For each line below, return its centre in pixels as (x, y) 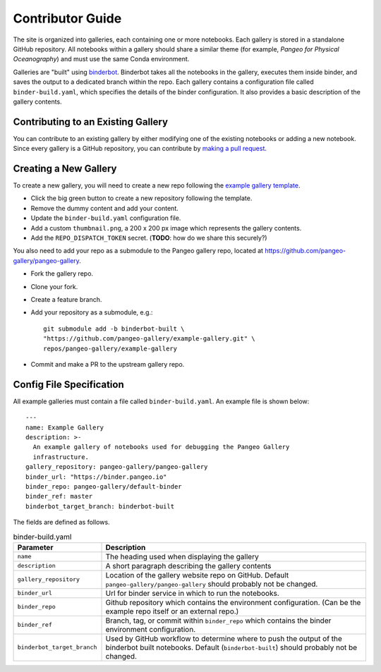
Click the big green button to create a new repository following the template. (141, 198)
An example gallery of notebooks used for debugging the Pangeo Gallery (161, 447)
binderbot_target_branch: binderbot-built (100, 506)
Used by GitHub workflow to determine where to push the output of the (224, 638)
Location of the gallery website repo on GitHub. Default (197, 575)
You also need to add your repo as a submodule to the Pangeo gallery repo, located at (138, 251)
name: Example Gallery (65, 427)
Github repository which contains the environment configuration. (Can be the (233, 602)
